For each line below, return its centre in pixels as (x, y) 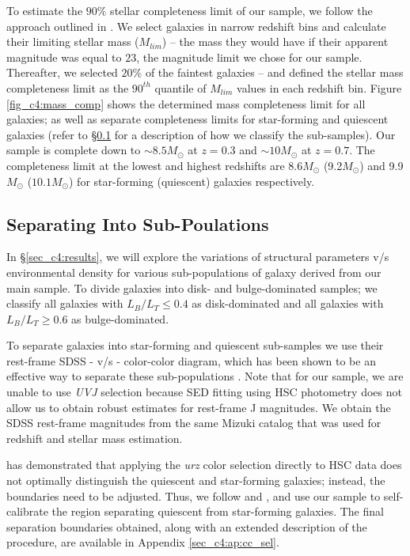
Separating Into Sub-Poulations (138, 223)
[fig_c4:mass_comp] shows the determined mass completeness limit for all (186, 103)
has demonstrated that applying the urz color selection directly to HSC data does (204, 465)
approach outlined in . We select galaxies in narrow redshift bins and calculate (196, 26)
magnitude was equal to (64, 57)
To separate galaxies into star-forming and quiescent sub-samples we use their (195, 345)
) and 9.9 (382, 165)
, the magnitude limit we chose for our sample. (249, 57)
